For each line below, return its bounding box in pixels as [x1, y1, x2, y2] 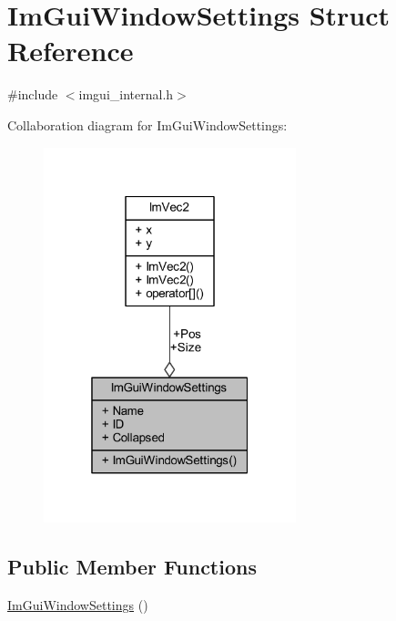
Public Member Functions [7, 553, 257, 580]
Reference [7, 32, 134, 69]
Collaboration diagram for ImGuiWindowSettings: [7, 115, 288, 134]
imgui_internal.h [78, 85, 174, 104]
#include [7, 85, 58, 104]
